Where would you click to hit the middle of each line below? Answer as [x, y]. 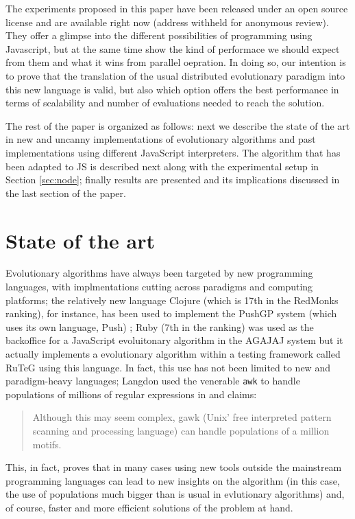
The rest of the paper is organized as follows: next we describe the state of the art [178, 125]
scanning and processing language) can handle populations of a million [181, 431]
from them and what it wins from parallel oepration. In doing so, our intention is [176, 62]
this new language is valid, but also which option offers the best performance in [172, 89]
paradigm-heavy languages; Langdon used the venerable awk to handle [153, 381]
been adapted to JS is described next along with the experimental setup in [162, 166]
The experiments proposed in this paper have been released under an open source [177, 8]
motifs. [47, 444]
